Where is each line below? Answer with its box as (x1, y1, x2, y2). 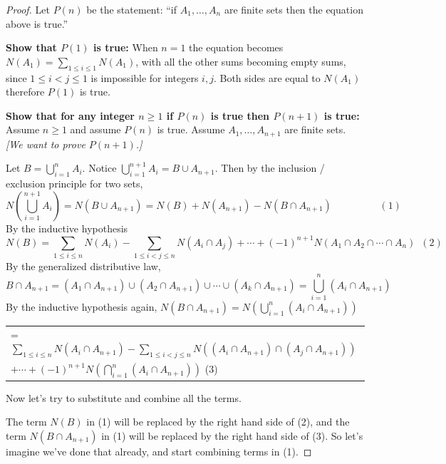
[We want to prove (6, 136, 85, 151)
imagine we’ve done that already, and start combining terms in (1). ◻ (6, 444, 312, 459)
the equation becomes (189, 40, 284, 55)
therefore (6, 84, 45, 99)
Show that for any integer (6, 108, 135, 123)
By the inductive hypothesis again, (6, 299, 157, 314)
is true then (210, 108, 270, 123)
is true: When (93, 40, 158, 55)
